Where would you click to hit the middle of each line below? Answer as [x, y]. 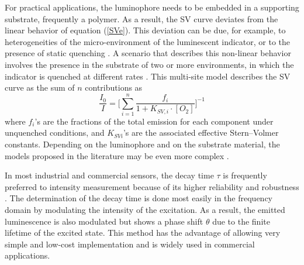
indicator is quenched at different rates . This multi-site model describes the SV [148, 76]
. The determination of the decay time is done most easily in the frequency [139, 198]
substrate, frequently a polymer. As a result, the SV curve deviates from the [141, 18]
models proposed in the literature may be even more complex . [117, 155]
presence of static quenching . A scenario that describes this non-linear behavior [148, 53]
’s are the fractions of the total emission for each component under [154, 121]
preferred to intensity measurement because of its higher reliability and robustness [152, 186]
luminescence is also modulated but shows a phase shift [104, 221]
